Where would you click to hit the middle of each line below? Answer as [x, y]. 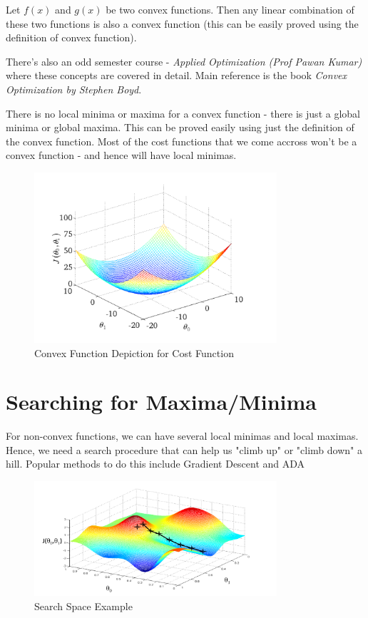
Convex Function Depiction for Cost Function [134, 352]
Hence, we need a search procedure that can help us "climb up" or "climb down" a [184, 449]
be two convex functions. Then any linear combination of [230, 9]
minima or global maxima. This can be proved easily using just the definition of [180, 127]
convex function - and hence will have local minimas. [121, 155]
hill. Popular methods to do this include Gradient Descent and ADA [155, 464]
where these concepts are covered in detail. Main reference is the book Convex [177, 75]
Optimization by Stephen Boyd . [74, 89]
